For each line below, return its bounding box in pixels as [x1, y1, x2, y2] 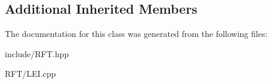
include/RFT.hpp [5, 47, 69, 60]
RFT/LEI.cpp [5, 67, 56, 80]
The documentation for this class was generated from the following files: [5, 27, 268, 40]
